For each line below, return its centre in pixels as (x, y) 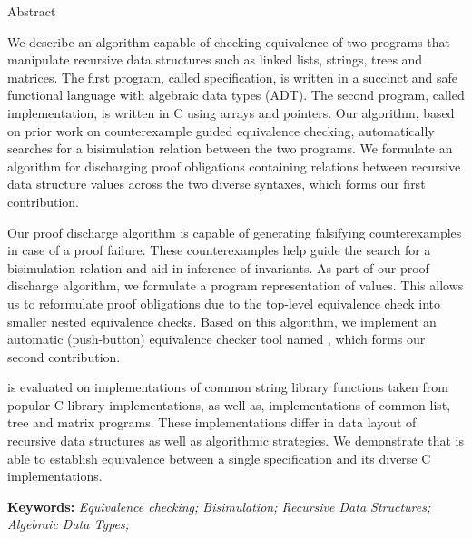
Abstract (32, 11)
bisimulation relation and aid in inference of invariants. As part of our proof (218, 267)
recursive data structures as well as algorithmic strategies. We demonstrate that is (236, 441)
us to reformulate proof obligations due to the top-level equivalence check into (224, 303)
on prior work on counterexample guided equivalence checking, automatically (221, 130)
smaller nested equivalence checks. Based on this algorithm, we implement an (222, 321)
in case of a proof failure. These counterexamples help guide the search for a (219, 250)
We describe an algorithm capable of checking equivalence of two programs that (229, 41)
